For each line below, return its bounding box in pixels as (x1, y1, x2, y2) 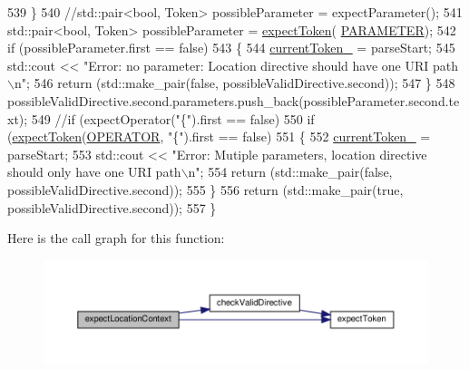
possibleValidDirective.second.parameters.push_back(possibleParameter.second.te (7, 91, 460, 110)
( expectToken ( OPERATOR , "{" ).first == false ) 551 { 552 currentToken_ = (7, 127, 431, 146)
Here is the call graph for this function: (7, 229, 225, 248)
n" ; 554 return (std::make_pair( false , (188, 162, 393, 181)
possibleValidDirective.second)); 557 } (7, 198, 217, 217)
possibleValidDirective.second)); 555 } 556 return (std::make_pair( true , (7, 180, 404, 199)
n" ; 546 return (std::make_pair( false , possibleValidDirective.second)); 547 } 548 (14, 73, 455, 92)
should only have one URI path (7, 162, 181, 181)
